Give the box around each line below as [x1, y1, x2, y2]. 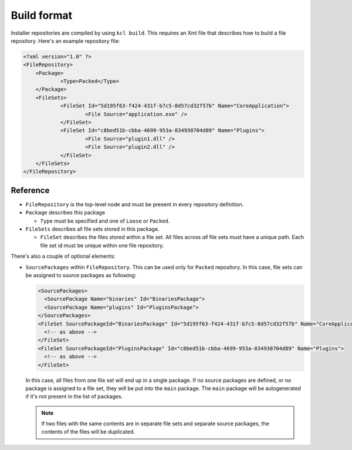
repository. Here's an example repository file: [11, 37, 120, 44]
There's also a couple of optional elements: [11, 253, 116, 260]
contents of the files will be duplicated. [41, 428, 135, 435]
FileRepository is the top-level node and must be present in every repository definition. [25, 200, 244, 208]
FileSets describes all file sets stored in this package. [25, 226, 160, 233]
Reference [11, 185, 50, 195]
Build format [11, 9, 73, 22]
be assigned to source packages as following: [25, 272, 137, 279]
